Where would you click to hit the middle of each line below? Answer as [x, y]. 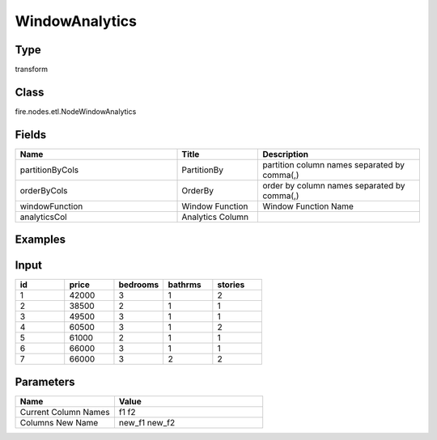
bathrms [185, 285]
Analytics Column [215, 217]
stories [231, 285]
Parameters [45, 381]
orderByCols [44, 190]
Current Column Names [65, 412]
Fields [31, 135]
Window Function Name [308, 206]
